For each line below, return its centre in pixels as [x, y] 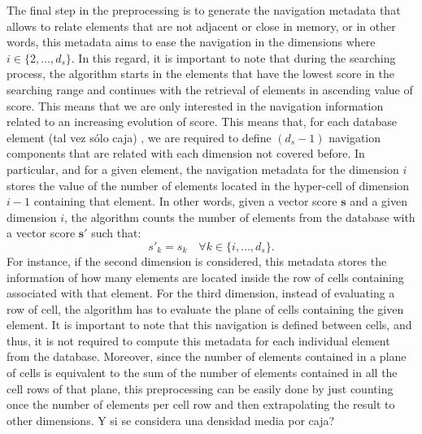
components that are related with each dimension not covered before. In [186, 153]
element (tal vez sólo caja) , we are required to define [139, 137]
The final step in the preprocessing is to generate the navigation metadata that [204, 10]
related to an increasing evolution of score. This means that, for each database [202, 122]
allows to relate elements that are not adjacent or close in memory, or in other [201, 26]
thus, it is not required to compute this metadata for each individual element [198, 340]
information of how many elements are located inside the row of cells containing [205, 277]
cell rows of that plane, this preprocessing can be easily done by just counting [200, 388]
